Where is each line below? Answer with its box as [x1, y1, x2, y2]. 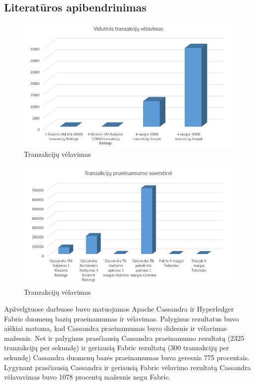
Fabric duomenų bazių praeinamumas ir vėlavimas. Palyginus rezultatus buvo [4, 313, 239, 323]
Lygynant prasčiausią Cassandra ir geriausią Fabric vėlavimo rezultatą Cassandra [4, 362, 251, 372]
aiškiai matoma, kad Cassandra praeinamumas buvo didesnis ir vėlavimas [4, 323, 227, 333]
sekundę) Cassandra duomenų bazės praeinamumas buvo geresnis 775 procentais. [4, 352, 250, 362]
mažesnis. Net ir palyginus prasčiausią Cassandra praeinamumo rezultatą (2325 [4, 332, 245, 343]
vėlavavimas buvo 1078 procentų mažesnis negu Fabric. [4, 372, 171, 382]
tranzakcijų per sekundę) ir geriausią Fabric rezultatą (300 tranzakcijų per [4, 342, 229, 353]
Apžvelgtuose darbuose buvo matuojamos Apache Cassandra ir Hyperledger [4, 303, 234, 314]
